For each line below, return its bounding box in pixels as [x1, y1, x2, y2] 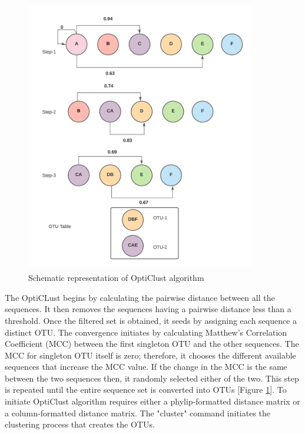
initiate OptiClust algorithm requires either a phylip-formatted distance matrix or [5, 395, 300, 408]
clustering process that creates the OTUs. [5, 418, 155, 430]
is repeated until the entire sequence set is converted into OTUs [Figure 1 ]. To [5, 383, 287, 396]
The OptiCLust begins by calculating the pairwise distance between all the [5, 291, 275, 303]
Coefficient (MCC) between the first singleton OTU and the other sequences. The [5, 337, 299, 350]
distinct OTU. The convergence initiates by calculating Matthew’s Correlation [5, 326, 287, 338]
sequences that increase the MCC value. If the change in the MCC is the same [5, 360, 287, 373]
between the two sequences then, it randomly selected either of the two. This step [5, 372, 299, 384]
